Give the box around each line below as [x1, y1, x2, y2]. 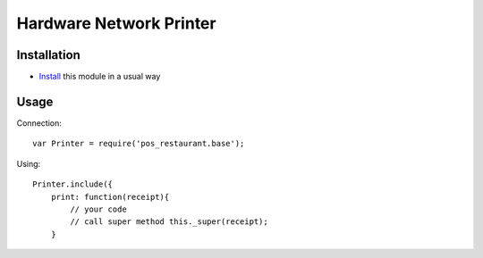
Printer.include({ [32, 179, 114, 189]
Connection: [16, 117, 62, 129]
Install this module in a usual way [38, 71, 161, 82]
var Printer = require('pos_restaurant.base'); [32, 138, 245, 149]
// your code [70, 204, 127, 214]
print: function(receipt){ [50, 192, 170, 202]
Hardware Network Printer [16, 13, 216, 33]
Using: [16, 158, 41, 169]
